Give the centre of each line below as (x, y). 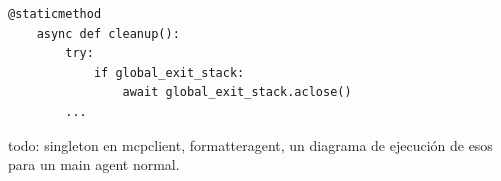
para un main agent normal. (94, 164)
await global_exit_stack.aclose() (237, 92)
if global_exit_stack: (169, 72)
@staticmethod (55, 14)
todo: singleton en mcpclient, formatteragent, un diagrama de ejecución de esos (250, 144)
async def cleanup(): (108, 33)
